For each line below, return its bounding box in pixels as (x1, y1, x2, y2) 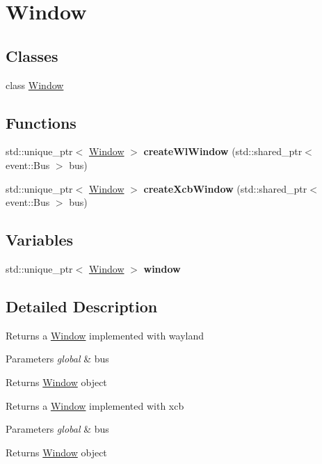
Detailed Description (6, 295, 158, 317)
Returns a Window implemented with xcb (6, 398, 184, 413)
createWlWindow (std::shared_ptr (143, 144, 303, 159)
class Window (6, 77, 64, 92)
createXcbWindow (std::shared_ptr (143, 181, 307, 195)
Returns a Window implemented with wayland (6, 328, 204, 342)
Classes (6, 45, 58, 66)
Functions (6, 111, 77, 133)
